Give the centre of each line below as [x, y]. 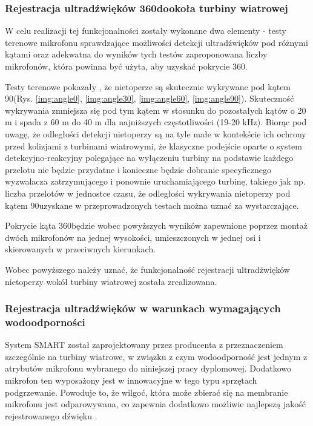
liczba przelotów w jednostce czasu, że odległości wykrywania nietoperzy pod [148, 193]
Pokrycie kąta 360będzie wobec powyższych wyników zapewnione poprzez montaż [156, 225]
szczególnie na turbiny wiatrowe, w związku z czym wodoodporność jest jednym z [156, 356]
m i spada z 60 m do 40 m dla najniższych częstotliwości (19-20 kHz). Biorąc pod [156, 122]
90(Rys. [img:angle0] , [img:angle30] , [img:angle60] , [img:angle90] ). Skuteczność [150, 98]
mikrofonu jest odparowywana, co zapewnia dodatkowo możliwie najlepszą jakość [155, 404]
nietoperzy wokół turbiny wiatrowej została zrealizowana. [111, 281]
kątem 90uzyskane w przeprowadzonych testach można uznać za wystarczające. [152, 205]
